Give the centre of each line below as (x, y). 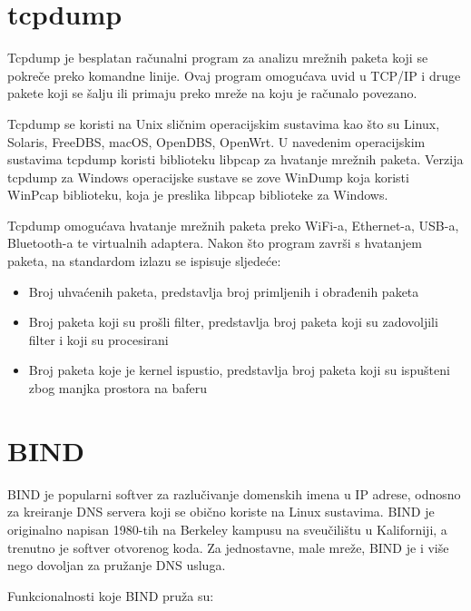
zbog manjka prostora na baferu (118, 388)
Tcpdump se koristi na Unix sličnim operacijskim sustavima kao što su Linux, (224, 123)
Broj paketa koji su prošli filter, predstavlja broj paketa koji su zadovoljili (233, 322)
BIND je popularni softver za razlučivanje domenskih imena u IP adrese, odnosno (234, 493)
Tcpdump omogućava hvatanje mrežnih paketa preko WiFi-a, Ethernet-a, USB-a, (233, 225)
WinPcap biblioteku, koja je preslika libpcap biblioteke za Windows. (198, 195)
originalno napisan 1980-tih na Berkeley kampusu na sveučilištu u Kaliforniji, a (227, 529)
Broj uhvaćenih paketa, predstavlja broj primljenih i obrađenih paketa (224, 291)
